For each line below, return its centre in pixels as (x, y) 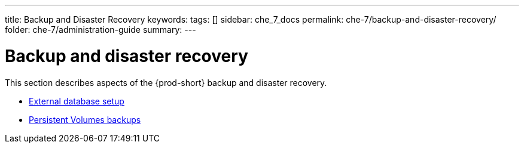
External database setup (77, 101)
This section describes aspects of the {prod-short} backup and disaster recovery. (166, 82)
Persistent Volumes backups (85, 119)
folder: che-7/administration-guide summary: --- (100, 30)
